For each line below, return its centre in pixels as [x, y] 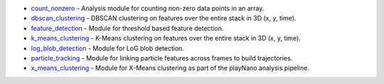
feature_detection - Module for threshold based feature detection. [127, 28]
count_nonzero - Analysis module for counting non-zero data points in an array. [148, 8]
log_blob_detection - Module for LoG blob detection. [108, 48]
